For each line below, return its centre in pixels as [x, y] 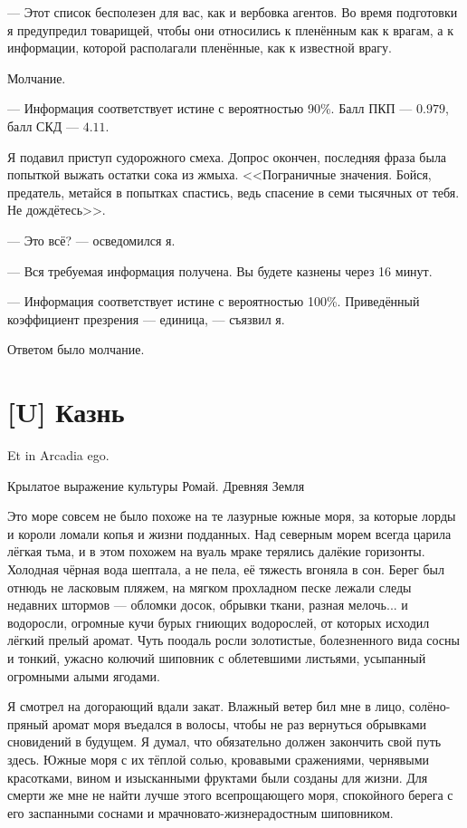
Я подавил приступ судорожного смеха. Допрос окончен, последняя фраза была [227, 156]
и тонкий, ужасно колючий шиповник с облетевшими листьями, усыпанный [217, 657]
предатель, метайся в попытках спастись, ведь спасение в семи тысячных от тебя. [233, 192]
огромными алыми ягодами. [84, 675]
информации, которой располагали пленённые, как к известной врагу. [200, 48]
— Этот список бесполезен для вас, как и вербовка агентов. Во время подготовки [233, 12]
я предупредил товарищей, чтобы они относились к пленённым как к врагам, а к [231, 29]
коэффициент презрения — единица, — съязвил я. [146, 318]
